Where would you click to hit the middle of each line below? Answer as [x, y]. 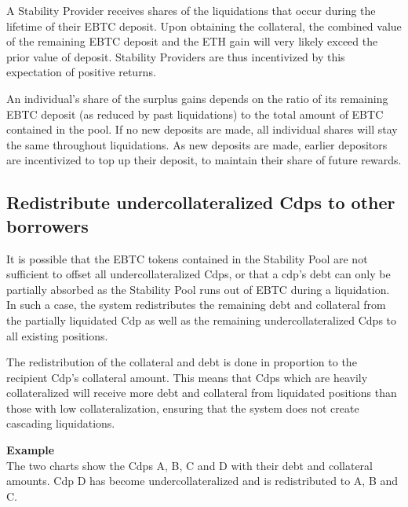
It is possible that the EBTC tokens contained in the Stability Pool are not [187, 258]
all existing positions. [57, 335]
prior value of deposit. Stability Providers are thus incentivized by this [176, 56]
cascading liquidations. [61, 423]
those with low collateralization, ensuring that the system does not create [183, 408]
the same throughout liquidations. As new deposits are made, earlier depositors [197, 144]
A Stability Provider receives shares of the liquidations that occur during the [191, 10]
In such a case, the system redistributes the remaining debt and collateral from [196, 305]
